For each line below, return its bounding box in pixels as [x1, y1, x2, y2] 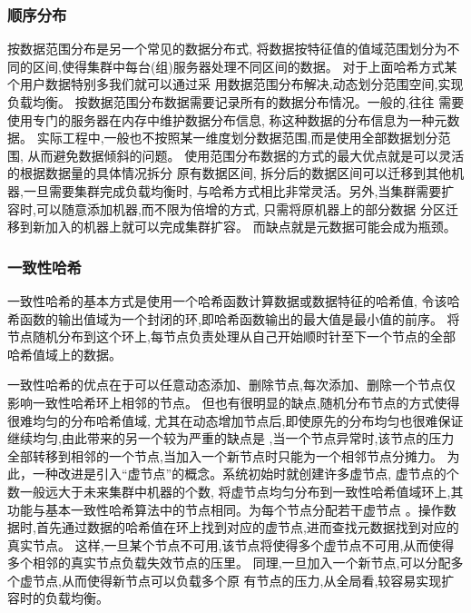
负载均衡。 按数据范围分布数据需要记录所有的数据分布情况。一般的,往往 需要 [7, 93, 465, 111]
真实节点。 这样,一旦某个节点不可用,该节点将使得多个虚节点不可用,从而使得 [7, 535, 455, 554]
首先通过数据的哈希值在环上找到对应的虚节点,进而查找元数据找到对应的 [35, 518, 459, 537]
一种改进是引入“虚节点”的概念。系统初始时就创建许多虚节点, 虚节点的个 [32, 464, 459, 483]
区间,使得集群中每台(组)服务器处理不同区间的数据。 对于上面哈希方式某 [32, 56, 457, 75]
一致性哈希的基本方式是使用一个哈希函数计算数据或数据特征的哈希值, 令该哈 [7, 291, 460, 310]
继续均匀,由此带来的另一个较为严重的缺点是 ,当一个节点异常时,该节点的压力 [7, 429, 455, 448]
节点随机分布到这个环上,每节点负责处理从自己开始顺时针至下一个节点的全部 [7, 327, 456, 346]
